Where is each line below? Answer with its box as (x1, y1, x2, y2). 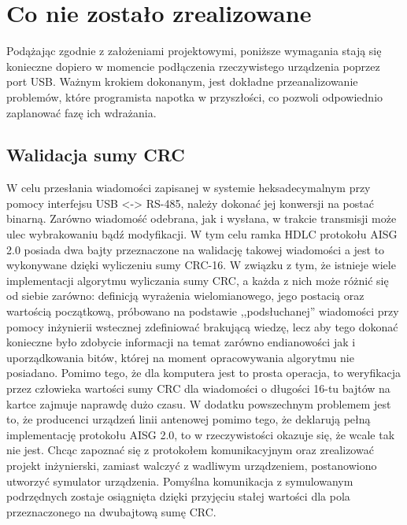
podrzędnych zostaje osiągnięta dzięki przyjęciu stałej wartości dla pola (6, 488, 350, 505)
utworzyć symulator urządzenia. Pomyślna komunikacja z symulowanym (6, 472, 353, 489)
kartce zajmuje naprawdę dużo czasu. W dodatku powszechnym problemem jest (6, 395, 391, 412)
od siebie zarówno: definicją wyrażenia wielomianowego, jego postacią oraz (6, 287, 364, 304)
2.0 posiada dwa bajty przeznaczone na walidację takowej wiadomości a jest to (6, 241, 385, 257)
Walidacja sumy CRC (6, 142, 185, 167)
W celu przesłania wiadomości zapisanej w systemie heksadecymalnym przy (6, 179, 371, 196)
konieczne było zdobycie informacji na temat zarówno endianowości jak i (6, 334, 356, 350)
